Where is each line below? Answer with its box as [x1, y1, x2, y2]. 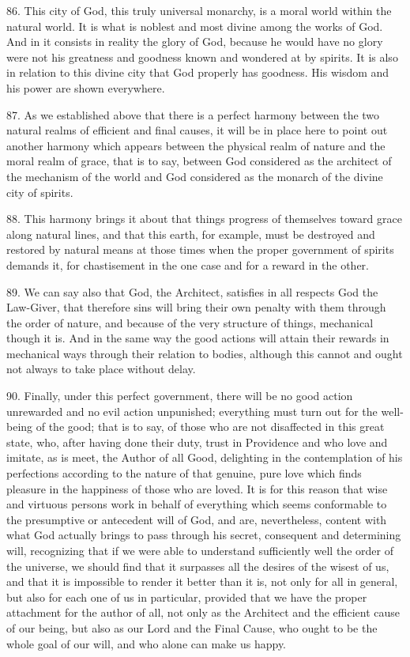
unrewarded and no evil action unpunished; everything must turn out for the [6, 402, 378, 419]
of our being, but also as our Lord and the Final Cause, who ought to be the [6, 619, 378, 636]
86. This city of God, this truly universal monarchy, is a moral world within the [6, 2, 392, 18]
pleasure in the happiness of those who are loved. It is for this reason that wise [6, 480, 388, 497]
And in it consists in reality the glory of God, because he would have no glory [6, 33, 383, 50]
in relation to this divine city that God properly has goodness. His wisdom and [6, 64, 389, 81]
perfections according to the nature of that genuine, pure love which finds [6, 465, 362, 481]
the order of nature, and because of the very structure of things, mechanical [6, 314, 374, 330]
